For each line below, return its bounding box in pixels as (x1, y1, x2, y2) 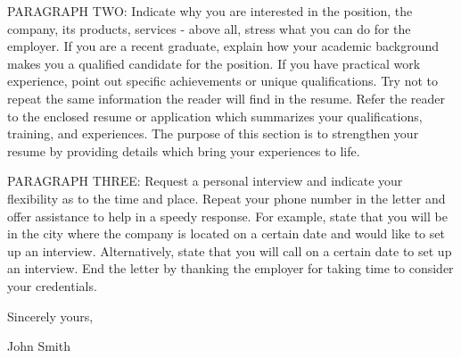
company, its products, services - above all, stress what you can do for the (7, 19, 411, 37)
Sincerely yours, (7, 306, 94, 325)
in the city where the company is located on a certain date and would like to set (7, 224, 445, 243)
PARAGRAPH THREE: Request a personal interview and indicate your (7, 171, 403, 190)
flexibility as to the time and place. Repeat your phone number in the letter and (7, 188, 446, 207)
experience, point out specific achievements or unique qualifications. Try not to (7, 71, 438, 90)
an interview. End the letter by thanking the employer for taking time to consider (7, 259, 454, 278)
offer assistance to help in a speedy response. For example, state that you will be (7, 206, 448, 225)
